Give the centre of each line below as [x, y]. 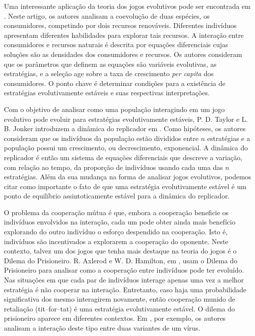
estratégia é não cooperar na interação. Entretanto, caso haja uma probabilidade [125, 289]
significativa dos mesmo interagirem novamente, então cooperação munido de [120, 299]
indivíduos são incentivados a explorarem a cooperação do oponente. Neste [116, 241]
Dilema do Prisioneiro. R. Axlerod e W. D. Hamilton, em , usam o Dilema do [121, 260]
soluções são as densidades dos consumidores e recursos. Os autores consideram [123, 54]
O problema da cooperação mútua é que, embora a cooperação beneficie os [116, 212]
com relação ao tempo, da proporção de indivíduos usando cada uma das [113, 167]
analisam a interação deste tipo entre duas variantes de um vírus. [102, 328]
